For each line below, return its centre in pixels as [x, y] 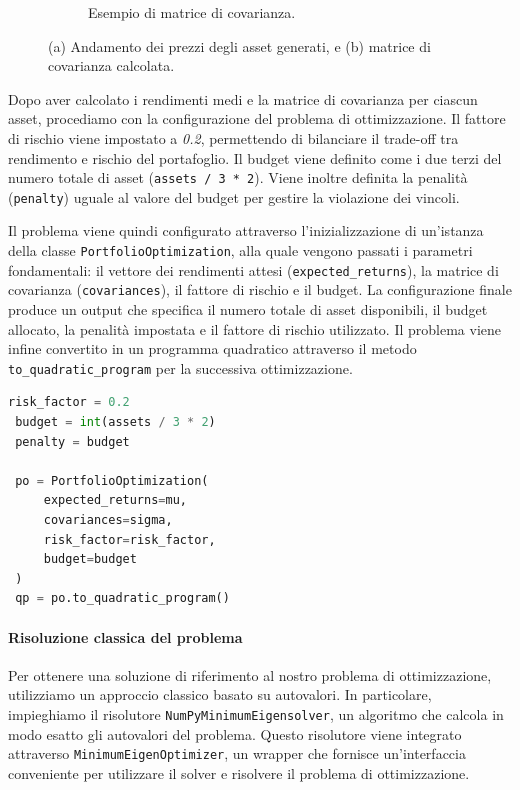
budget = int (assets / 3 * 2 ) [115, 422]
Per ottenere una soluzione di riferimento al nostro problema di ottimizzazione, [250, 674]
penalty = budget [72, 441]
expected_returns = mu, [115, 500]
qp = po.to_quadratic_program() [122, 598]
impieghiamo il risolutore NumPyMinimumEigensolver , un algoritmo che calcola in [256, 713]
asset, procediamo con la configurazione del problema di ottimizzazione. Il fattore [257, 118]
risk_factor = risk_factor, [129, 539]
